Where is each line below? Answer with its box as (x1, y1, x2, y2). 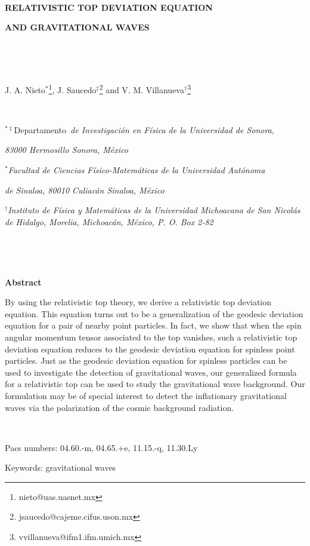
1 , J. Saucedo (48, 81, 97, 96)
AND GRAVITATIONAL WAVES (5, 21, 150, 33)
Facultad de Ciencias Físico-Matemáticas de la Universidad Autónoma (8, 164, 265, 176)
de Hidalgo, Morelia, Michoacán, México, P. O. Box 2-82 (5, 215, 213, 228)
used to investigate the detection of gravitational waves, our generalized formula (5, 366, 297, 378)
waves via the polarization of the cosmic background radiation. (5, 401, 234, 413)
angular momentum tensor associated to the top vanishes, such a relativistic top (5, 330, 297, 343)
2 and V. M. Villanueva (99, 81, 184, 96)
